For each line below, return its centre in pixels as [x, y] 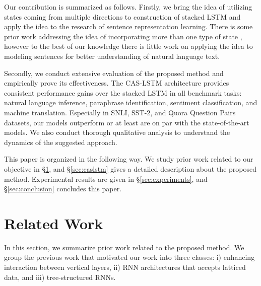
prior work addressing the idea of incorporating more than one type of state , [123, 36]
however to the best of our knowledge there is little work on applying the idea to [128, 46]
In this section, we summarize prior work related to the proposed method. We [124, 247]
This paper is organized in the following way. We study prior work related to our [129, 159]
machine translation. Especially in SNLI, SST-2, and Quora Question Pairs [120, 112]
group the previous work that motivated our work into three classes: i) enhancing [129, 257]
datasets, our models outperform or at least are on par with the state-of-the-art [127, 122]
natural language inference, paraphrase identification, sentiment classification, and [131, 102]
